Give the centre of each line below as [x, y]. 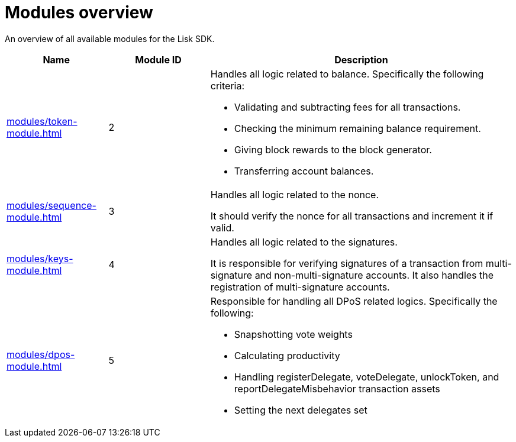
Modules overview [79, 12]
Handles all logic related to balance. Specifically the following [347, 74]
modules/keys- [40, 258]
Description [361, 59]
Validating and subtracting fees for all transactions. [347, 107]
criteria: [228, 86]
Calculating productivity [287, 355]
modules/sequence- [51, 205]
